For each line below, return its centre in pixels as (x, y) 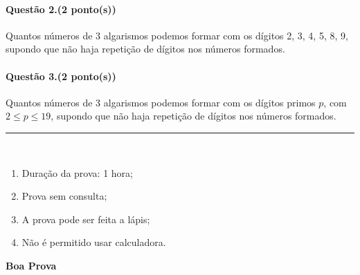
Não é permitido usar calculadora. (94, 242)
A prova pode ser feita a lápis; (86, 219)
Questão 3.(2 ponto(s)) (61, 76)
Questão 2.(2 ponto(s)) (61, 9)
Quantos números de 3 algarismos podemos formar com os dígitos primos (161, 102)
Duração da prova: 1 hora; (77, 172)
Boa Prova (31, 265)
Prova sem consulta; (64, 196)
